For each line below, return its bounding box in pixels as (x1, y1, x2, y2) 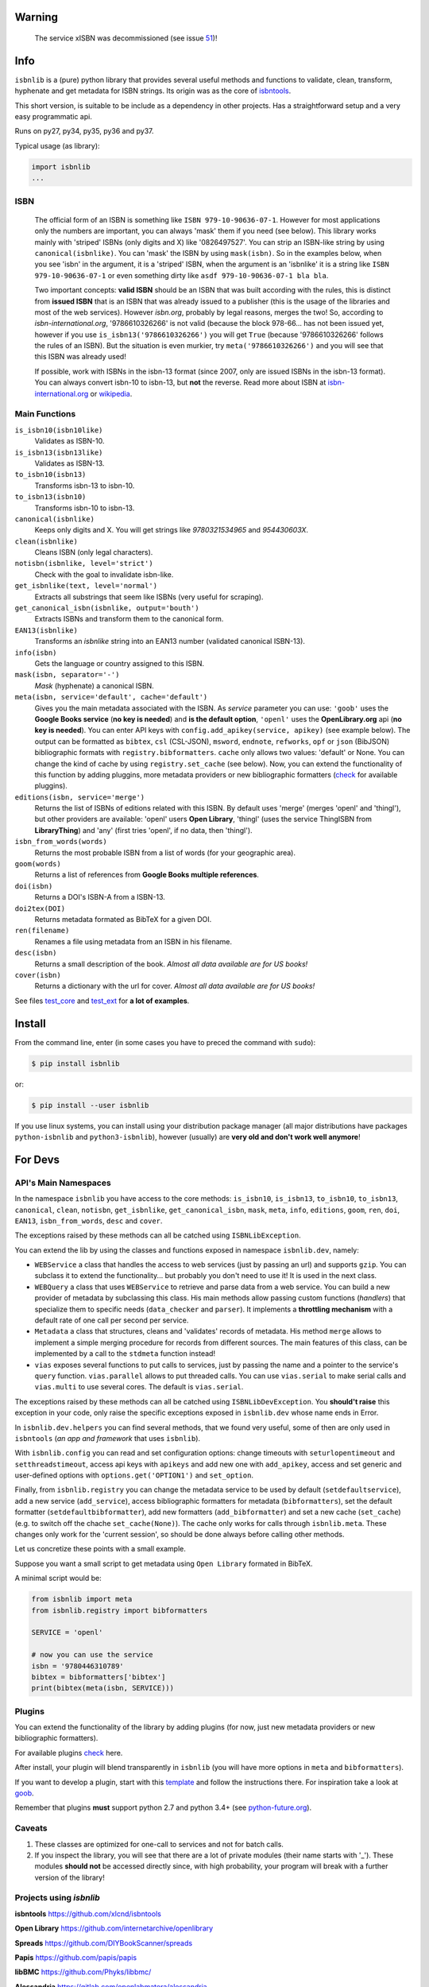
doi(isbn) (14, 881, 53, 890)
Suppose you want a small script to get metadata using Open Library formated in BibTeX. (14, 1559, 313, 1568)
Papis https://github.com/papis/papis (14, 1953, 137, 1962)
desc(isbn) (14, 948, 57, 958)
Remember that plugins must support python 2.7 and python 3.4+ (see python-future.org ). (14, 1803, 312, 1812)
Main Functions (14, 409, 76, 420)
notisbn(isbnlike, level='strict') (14, 559, 154, 568)
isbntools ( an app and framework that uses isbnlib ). (14, 1433, 201, 1443)
